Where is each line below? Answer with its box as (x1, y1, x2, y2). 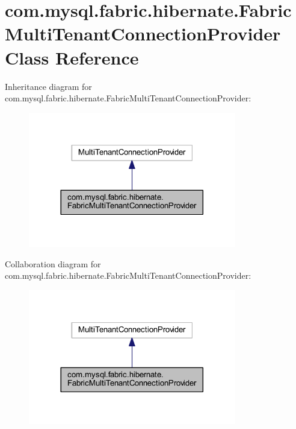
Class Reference (5, 45, 139, 69)
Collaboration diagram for (5, 257, 101, 270)
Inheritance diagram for (5, 80, 92, 92)
